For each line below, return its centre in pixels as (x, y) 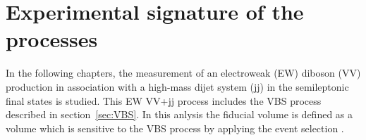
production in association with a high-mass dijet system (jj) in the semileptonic (177, 86)
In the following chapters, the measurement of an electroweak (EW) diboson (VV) (183, 73)
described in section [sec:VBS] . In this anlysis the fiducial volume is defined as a (179, 114)
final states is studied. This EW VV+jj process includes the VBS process (164, 100)
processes (52, 39)
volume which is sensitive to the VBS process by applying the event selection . (175, 128)
